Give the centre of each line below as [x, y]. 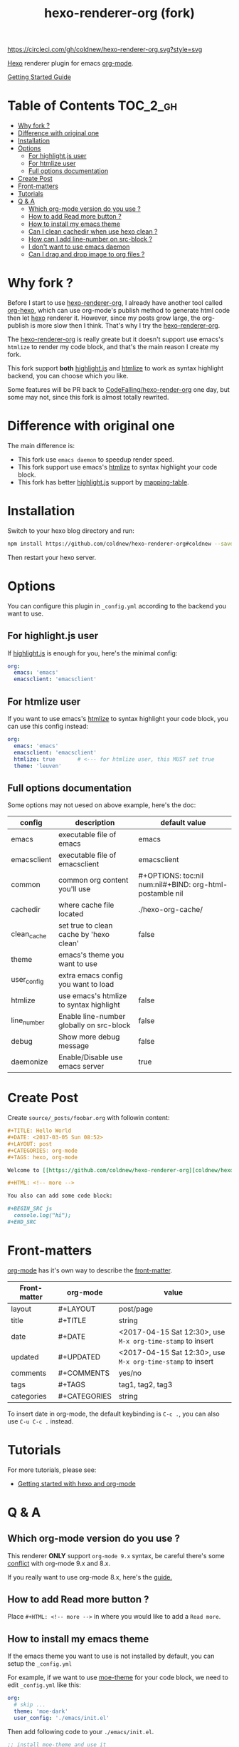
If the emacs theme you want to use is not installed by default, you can [111, 1656]
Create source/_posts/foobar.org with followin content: [89, 1118]
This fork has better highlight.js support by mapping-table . [103, 482]
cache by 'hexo [84, 935]
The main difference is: [41, 446]
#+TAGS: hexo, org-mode [43, 1157]
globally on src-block [94, 1025]
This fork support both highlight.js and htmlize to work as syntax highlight [116, 368]
